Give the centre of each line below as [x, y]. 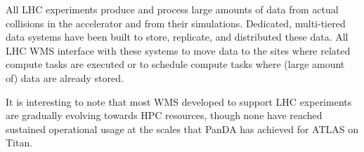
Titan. [19, 143]
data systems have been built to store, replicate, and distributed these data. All [177, 37]
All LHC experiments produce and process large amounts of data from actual [172, 9]
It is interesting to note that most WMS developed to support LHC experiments [179, 101]
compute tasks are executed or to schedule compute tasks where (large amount [175, 64]
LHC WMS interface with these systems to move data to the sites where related [178, 50]
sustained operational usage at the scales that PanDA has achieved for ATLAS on [182, 129]
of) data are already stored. [65, 77]
